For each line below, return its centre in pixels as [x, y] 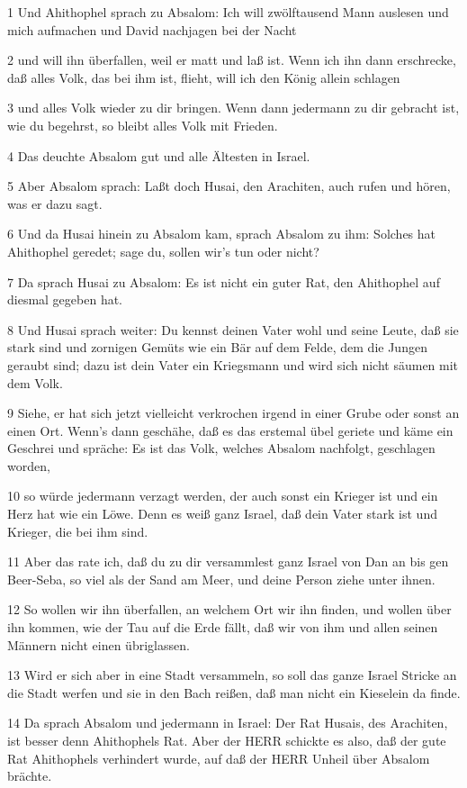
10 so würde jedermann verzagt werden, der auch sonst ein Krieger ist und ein [223, 496]
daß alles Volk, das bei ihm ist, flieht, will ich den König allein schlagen [204, 77]
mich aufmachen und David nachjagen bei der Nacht [152, 29]
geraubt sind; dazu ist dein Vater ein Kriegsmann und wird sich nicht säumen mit [233, 364]
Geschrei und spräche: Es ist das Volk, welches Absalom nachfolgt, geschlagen [221, 448]
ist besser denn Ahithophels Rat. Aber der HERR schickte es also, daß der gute [227, 740]
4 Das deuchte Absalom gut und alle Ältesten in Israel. [159, 155]
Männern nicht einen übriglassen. [99, 644]
